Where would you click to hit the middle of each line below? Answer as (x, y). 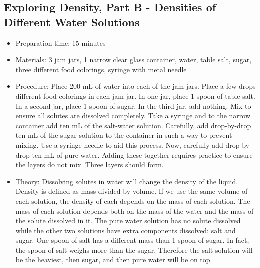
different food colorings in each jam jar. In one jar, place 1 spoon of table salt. (135, 96)
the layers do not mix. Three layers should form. (90, 165)
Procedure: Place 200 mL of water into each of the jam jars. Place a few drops (136, 86)
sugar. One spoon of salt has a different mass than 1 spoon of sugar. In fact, (132, 240)
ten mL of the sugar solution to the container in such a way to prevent (124, 135)
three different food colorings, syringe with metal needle (101, 69)
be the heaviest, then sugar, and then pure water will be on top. (114, 260)
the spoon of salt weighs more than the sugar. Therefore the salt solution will (134, 250)
